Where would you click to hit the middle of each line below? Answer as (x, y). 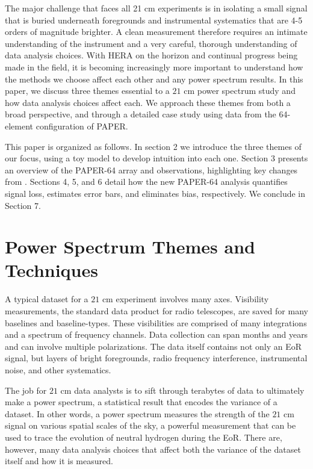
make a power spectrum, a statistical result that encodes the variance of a (141, 402)
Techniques (51, 270)
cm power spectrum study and (240, 91)
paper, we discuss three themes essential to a (87, 91)
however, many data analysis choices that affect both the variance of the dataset (153, 449)
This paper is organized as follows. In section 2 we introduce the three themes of (153, 146)
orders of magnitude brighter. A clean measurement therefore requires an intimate (156, 32)
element (19, 126)
